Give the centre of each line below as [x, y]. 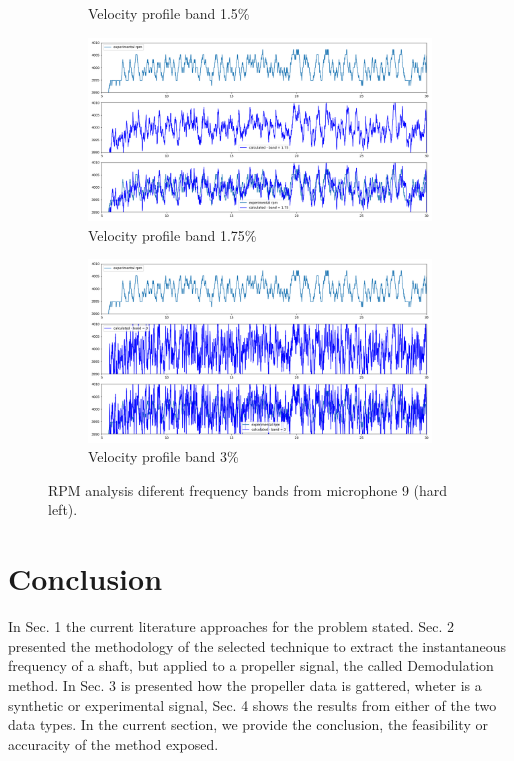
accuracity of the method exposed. [113, 743]
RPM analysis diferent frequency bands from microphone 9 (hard [248, 489]
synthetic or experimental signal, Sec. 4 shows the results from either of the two [252, 704]
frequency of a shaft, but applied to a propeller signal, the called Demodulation [251, 665]
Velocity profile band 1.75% [172, 234]
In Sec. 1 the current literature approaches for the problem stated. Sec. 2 [231, 626]
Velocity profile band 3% [163, 456]
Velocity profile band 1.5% [169, 13]
